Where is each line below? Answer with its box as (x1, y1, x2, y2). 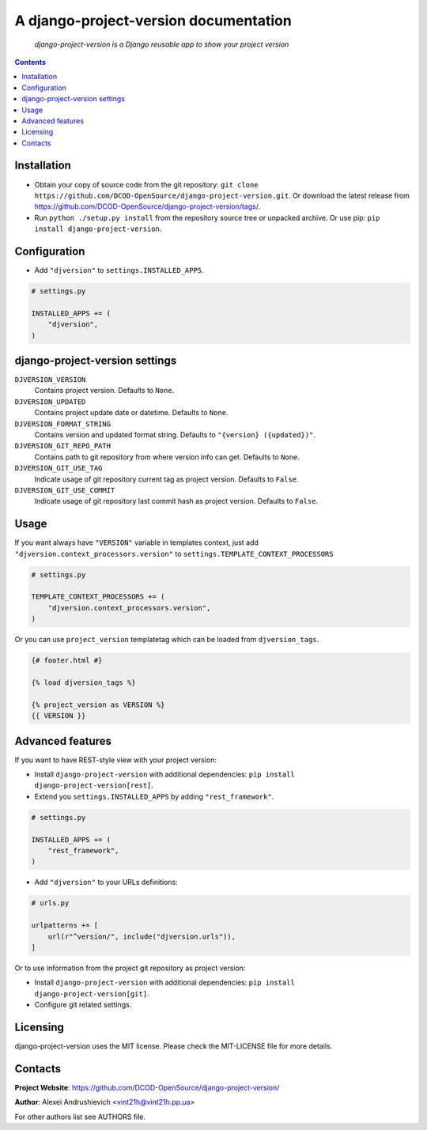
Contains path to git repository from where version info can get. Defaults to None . (34, 452, 300, 462)
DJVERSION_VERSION (14, 376, 86, 384)
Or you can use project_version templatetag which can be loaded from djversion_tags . (14, 635, 319, 644)
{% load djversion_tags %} (31, 678, 136, 687)
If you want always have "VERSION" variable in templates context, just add (14, 538, 259, 547)
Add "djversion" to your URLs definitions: (34, 878, 178, 887)
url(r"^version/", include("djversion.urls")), (47, 932, 236, 941)
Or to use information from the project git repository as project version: (14, 963, 246, 973)
